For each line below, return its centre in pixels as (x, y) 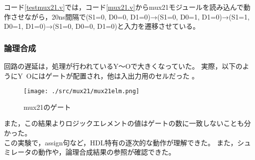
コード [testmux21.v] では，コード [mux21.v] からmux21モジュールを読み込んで (124, 7)
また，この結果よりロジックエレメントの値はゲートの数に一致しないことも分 (127, 123)
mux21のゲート (47, 107)
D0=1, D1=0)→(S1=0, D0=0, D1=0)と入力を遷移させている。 (102, 26)
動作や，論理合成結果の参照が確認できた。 (107, 152)
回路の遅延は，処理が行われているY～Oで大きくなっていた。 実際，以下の (123, 66)
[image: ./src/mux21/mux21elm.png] (82, 91)
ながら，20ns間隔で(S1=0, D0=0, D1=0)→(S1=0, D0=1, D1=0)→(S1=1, (137, 16)
